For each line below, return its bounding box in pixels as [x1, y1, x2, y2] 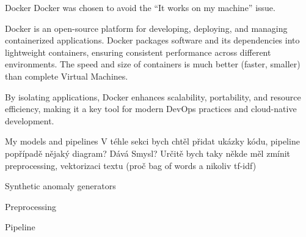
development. [5, 114, 54, 127]
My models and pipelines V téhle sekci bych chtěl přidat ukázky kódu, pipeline [5, 135, 300, 148]
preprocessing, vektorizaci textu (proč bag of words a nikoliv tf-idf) [5, 159, 257, 171]
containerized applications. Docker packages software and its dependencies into [5, 34, 300, 47]
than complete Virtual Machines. [5, 69, 128, 82]
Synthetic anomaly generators [5, 179, 116, 192]
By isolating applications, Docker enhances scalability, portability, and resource [5, 90, 301, 103]
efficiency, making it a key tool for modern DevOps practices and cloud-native [5, 102, 297, 115]
